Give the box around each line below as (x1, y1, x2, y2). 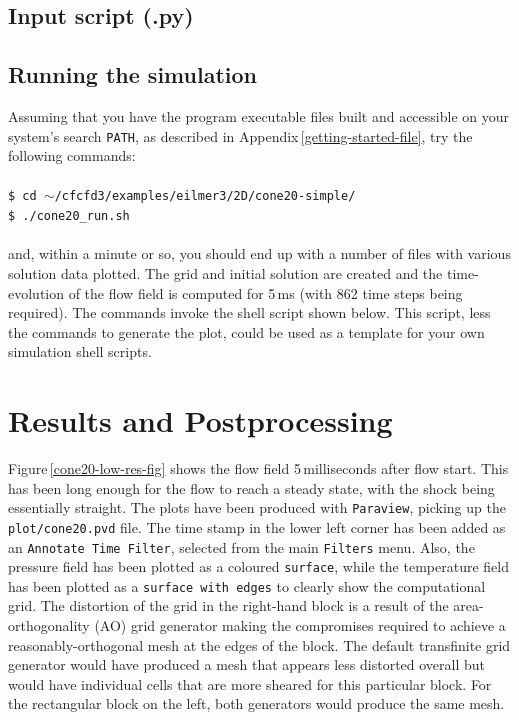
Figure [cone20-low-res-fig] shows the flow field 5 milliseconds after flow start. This (8, 458, 509, 479)
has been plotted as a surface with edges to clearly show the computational (8, 575, 486, 596)
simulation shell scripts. (8, 341, 152, 362)
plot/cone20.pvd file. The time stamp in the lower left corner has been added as (8, 516, 506, 537)
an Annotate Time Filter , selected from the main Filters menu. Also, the (8, 536, 475, 557)
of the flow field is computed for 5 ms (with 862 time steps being (68, 282, 463, 303)
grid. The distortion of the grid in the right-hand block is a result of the (8, 595, 449, 616)
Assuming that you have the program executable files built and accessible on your (8, 105, 509, 126)
